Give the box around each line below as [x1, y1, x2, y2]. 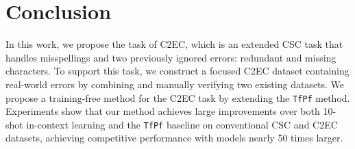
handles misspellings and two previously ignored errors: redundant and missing [5, 50, 336, 64]
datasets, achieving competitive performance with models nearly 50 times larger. [5, 131, 343, 145]
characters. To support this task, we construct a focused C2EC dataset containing [5, 64, 350, 78]
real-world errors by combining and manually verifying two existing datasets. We [5, 77, 345, 91]
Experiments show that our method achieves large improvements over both [5, 104, 320, 118]
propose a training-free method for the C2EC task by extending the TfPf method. [5, 90, 350, 105]
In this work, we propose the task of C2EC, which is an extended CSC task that [5, 37, 343, 51]
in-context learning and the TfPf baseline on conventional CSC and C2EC [26, 117, 338, 131]
